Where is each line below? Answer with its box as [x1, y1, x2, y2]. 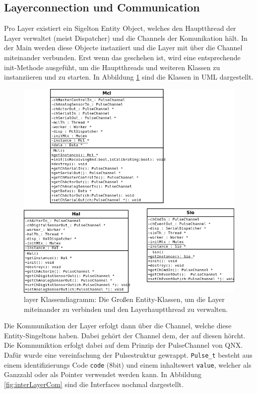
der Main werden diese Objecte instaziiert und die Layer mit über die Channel [4, 42, 243, 53]
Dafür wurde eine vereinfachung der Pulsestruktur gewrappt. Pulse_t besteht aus [4, 350, 253, 360]
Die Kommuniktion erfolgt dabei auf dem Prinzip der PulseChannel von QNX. [4, 340, 243, 350]
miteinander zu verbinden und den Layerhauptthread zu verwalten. [24, 303, 228, 314]
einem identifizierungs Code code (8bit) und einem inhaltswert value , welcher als [4, 359, 252, 370]
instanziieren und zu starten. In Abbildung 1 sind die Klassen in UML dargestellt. [4, 72, 254, 82]
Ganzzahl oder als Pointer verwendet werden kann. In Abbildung [4, 369, 202, 380]
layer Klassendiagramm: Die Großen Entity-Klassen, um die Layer [24, 294, 225, 304]
